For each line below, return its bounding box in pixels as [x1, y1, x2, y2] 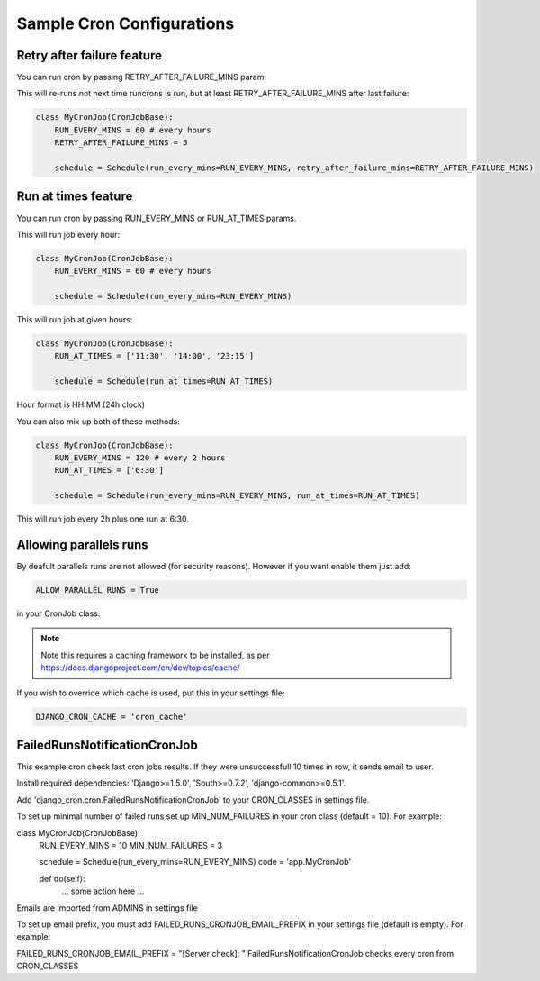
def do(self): [39, 873, 85, 884]
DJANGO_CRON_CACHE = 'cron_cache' [35, 712, 188, 722]
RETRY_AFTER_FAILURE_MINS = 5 [54, 138, 188, 148]
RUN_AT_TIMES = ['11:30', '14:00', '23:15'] [54, 351, 255, 361]
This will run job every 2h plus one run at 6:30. [16, 513, 189, 524]
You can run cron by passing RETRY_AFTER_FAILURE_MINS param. [16, 72, 267, 83]
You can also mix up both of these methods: [16, 415, 180, 427]
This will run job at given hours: [16, 314, 133, 325]
